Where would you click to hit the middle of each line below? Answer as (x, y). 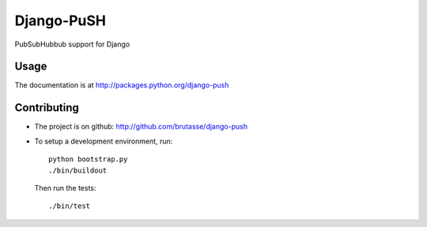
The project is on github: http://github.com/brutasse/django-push (141, 127)
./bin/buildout (78, 170)
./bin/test (70, 206)
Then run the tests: (65, 188)
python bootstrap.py (88, 159)
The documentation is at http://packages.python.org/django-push (122, 85)
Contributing (47, 108)
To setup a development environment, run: (104, 141)
